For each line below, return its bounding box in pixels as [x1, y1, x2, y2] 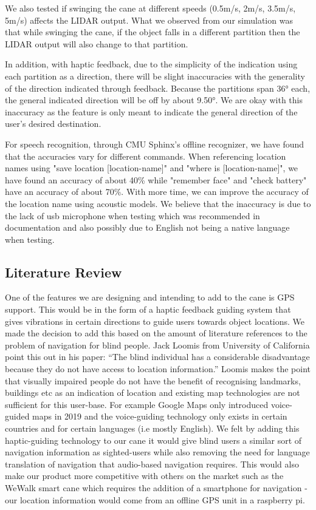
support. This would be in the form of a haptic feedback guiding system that [5, 303, 291, 316]
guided [5, 410, 30, 423]
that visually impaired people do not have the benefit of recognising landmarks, [5, 374, 301, 387]
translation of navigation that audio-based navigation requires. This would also [5, 457, 299, 470]
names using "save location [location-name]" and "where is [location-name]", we [5, 161, 298, 174]
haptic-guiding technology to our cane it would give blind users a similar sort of [5, 433, 302, 446]
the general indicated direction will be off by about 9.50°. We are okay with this [5, 93, 303, 106]
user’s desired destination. [5, 117, 101, 130]
